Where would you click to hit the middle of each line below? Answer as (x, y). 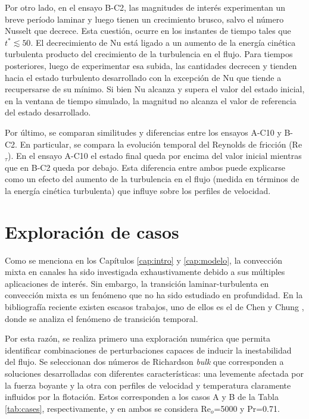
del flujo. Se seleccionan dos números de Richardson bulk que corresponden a (144, 362)
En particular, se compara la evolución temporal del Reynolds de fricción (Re (161, 144)
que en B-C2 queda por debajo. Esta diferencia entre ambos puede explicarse (145, 167)
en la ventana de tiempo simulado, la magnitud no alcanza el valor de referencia (151, 100)
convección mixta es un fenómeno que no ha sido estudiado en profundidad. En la (154, 295)
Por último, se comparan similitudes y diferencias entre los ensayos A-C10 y (143, 132)
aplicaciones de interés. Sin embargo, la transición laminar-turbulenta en (137, 283)
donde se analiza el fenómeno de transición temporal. (102, 318)
